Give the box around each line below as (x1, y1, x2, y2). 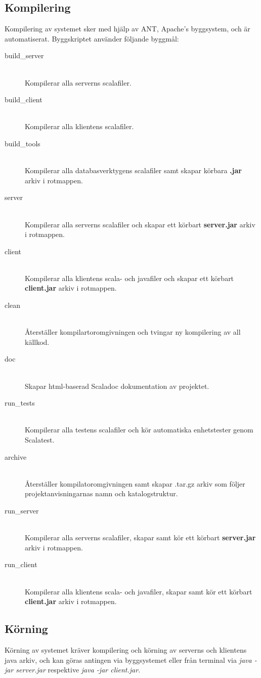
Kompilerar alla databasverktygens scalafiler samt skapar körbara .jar (25, 165, 242, 176)
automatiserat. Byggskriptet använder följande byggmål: (5, 33, 179, 44)
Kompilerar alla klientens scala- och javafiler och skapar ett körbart (25, 272, 234, 283)
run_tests (5, 397, 35, 408)
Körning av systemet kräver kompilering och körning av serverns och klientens (5, 644, 247, 655)
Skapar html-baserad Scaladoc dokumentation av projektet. (25, 380, 209, 391)
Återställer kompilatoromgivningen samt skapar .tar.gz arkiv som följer (25, 478, 245, 489)
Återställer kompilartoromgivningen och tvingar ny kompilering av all (25, 327, 241, 337)
